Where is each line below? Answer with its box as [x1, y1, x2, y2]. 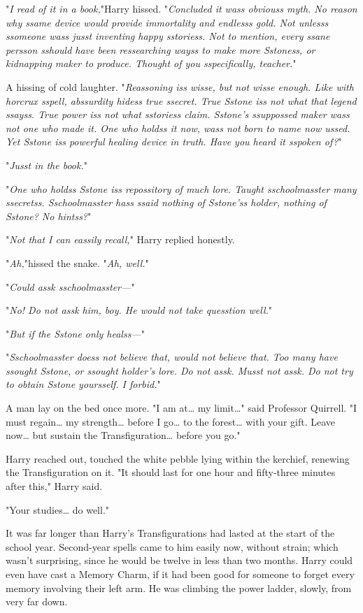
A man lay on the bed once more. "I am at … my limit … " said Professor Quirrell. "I [6, 401, 357, 415]
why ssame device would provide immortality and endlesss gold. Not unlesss [6, 15, 329, 29]
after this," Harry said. [6, 479, 103, 493]
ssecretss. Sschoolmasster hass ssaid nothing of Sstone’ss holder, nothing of [6, 195, 327, 210]
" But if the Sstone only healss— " [6, 326, 145, 340]
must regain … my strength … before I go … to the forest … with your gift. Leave [6, 414, 336, 428]
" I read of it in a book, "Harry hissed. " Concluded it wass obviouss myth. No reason [6, 1, 357, 15]
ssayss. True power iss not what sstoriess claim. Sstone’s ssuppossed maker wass [6, 107, 350, 122]
